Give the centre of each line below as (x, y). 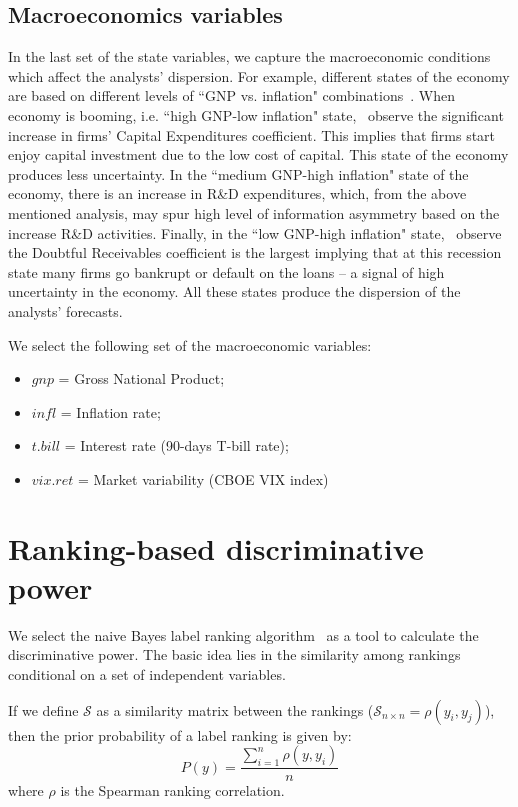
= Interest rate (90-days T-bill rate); (176, 445)
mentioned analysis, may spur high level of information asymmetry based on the (254, 212)
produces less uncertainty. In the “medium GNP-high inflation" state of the (238, 173)
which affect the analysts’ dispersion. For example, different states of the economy (259, 75)
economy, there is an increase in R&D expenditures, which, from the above (237, 193)
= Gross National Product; (141, 378)
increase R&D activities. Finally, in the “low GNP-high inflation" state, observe (255, 232)
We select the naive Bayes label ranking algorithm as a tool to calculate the (243, 634)
